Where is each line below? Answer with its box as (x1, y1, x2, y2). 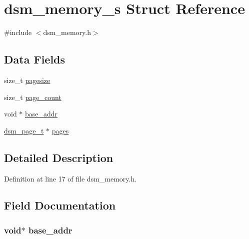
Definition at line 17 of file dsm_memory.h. (4, 173, 137, 183)
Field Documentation (4, 197, 116, 213)
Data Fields (4, 51, 65, 67)
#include (4, 27, 32, 37)
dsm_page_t (4, 125, 44, 135)
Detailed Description (4, 149, 113, 165)
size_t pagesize (4, 74, 50, 85)
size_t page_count (4, 91, 61, 102)
